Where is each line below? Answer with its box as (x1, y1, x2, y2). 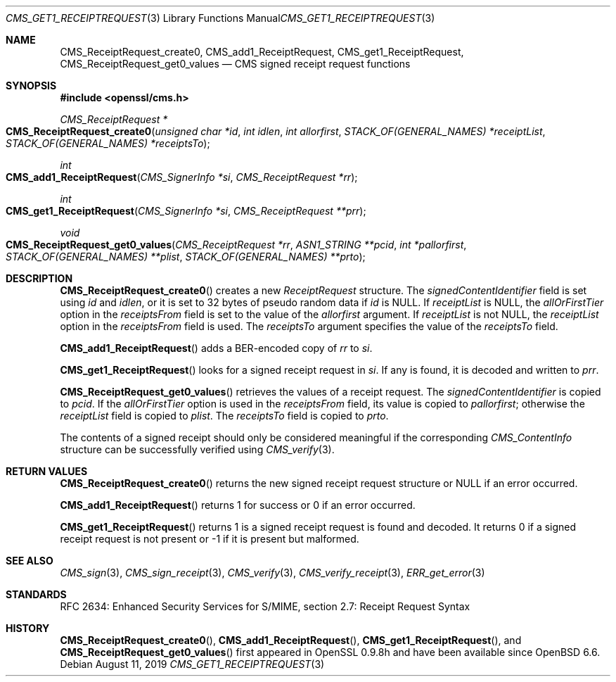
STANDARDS (6, 588, 67, 600)
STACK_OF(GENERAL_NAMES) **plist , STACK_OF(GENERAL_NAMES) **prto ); (6, 251, 366, 263)
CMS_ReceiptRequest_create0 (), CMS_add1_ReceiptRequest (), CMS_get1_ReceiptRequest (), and (60, 634, 522, 646)
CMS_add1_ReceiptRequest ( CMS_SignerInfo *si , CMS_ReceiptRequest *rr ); (6, 171, 358, 183)
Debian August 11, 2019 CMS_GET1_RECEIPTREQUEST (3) (60, 658, 325, 670)
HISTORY (6, 622, 50, 634)
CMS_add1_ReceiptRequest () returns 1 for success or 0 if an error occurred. (60, 499, 416, 511)
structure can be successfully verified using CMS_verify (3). (60, 443, 335, 455)
